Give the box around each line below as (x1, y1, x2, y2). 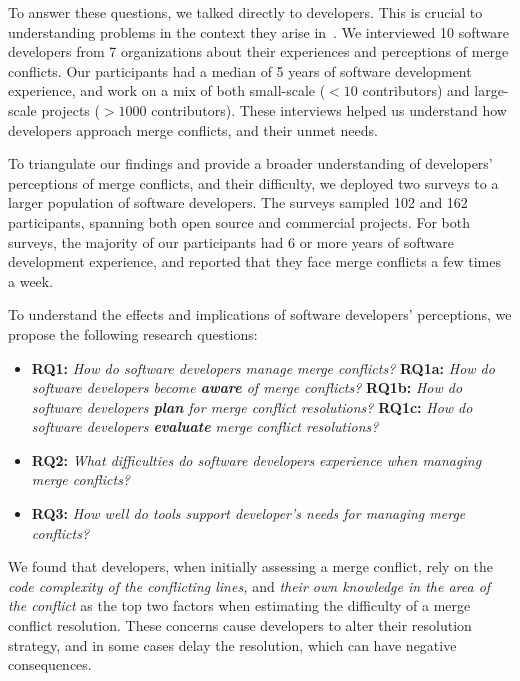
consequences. (8, 654, 92, 675)
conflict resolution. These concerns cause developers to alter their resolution (8, 615, 472, 636)
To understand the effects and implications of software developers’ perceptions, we (8, 304, 512, 325)
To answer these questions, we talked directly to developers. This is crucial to (8, 2, 483, 22)
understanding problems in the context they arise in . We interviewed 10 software (8, 21, 510, 42)
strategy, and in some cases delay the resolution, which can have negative (8, 634, 457, 655)
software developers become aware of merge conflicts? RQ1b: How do (31, 377, 463, 398)
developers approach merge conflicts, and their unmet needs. (8, 119, 378, 140)
